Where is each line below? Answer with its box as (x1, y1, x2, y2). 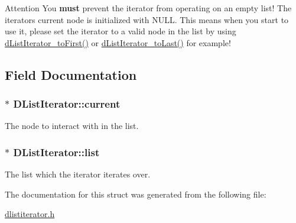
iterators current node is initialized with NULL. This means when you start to (5, 13, 289, 25)
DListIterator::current (13, 96, 121, 111)
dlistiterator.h (5, 208, 55, 220)
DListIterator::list (13, 144, 100, 159)
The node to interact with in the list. (5, 119, 139, 132)
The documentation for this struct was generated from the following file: (5, 188, 266, 200)
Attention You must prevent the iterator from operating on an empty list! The (5, 2, 292, 14)
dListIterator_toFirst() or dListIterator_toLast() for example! (5, 36, 231, 49)
